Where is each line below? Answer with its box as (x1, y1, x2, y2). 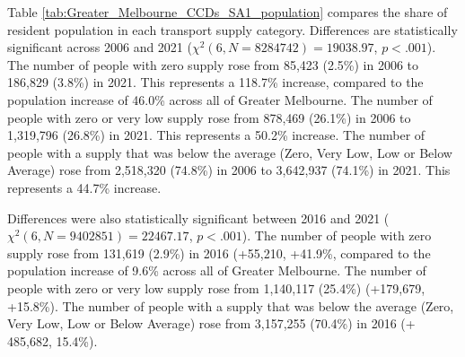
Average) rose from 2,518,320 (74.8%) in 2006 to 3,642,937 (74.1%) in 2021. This (7, 161, 451, 179)
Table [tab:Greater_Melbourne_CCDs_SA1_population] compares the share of (7, 3, 448, 21)
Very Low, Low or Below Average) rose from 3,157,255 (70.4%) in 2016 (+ (7, 314, 416, 333)
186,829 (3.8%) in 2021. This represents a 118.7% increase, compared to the (7, 73, 424, 91)
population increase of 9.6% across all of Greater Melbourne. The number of (7, 261, 426, 280)
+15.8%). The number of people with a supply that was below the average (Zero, (7, 296, 454, 315)
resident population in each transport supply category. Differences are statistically (7, 20, 458, 39)
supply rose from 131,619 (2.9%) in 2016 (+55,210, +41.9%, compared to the (7, 243, 431, 262)
